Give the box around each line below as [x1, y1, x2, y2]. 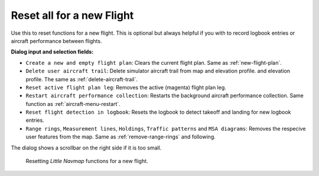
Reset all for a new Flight [11, 9, 134, 22]
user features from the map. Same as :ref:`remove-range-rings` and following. [25, 133, 216, 141]
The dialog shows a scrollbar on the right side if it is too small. [11, 144, 162, 151]
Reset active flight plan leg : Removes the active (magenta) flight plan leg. [25, 84, 227, 91]
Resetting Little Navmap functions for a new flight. [25, 158, 148, 165]
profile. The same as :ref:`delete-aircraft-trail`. [25, 75, 138, 82]
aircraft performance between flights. [11, 37, 102, 44]
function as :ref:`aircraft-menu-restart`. [25, 100, 121, 107]
